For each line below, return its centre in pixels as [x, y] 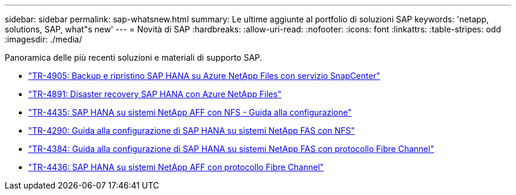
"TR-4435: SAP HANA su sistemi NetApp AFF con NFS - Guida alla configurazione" [190, 112]
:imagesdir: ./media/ [44, 39]
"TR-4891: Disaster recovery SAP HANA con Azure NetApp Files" [155, 94]
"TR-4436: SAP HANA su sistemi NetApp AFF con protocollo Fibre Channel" [176, 167]
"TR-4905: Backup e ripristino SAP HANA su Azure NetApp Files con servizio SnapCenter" [204, 76]
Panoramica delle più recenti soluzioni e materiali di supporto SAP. [133, 57]
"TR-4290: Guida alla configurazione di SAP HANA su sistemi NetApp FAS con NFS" [192, 130]
